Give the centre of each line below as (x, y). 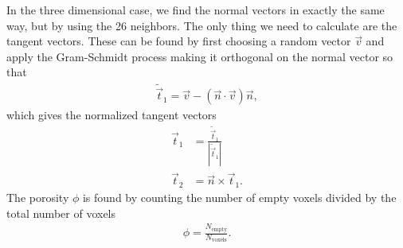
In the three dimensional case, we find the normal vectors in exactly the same (196, 10)
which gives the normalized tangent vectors (112, 115)
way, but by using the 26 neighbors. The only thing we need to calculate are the (202, 25)
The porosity (38, 197)
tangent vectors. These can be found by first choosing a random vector (179, 41)
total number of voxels (61, 213)
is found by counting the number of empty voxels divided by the (239, 197)
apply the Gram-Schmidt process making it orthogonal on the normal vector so (200, 56)
